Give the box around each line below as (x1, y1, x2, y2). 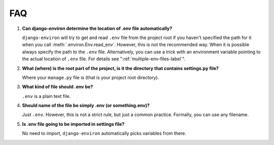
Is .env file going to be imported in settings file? (22, 121, 125, 127)
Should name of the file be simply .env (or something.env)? (22, 102, 150, 108)
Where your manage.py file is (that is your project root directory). (22, 74, 159, 81)
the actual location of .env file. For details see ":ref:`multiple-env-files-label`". (22, 56, 186, 62)
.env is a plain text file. (22, 93, 71, 99)
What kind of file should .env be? (22, 84, 93, 90)
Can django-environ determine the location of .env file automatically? (22, 25, 173, 31)
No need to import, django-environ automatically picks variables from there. (22, 130, 186, 136)
